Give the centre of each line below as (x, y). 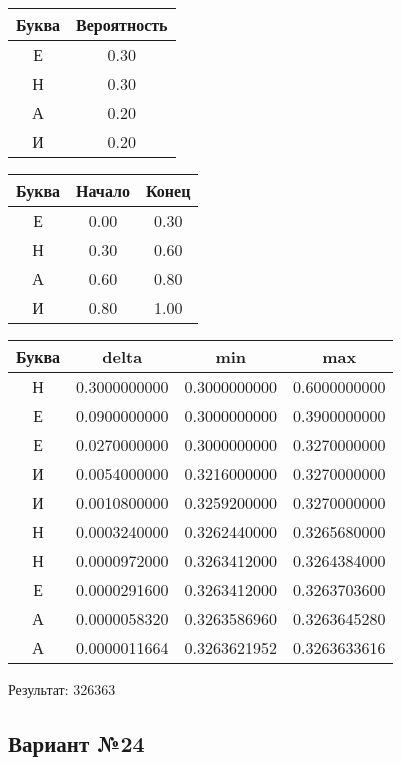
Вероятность (122, 24)
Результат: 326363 (62, 689)
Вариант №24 (76, 742)
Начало (103, 190)
